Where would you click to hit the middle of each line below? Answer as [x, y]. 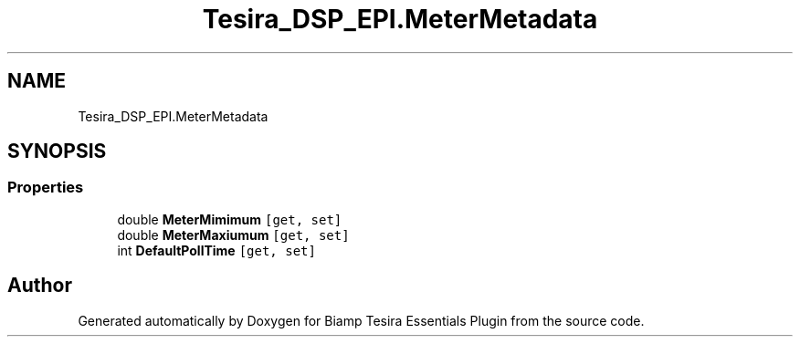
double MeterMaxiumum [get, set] [233, 235]
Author [40, 286]
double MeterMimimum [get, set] [230, 219]
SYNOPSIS [57, 151]
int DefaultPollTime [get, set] [216, 250]
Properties [46, 188]
